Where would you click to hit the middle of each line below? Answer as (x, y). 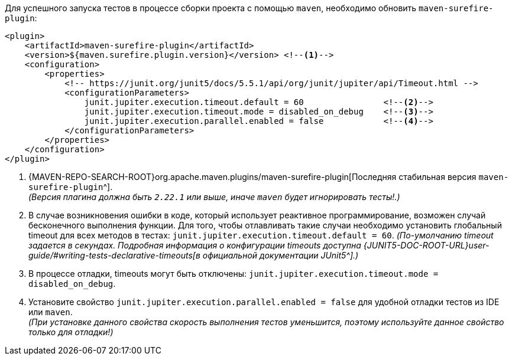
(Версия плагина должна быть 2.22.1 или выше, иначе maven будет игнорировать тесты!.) (214, 197)
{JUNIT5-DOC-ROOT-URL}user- (426, 245)
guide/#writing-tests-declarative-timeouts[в (114, 255)
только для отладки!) (71, 332)
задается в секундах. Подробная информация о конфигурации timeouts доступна (195, 245)
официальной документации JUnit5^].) (281, 255)
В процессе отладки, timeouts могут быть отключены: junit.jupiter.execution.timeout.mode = (234, 274)
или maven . (51, 312)
